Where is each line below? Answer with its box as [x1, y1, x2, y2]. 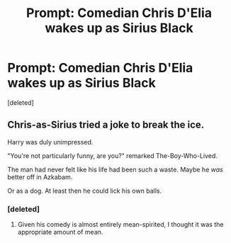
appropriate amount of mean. [17, 228, 103, 237]
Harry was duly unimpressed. [7, 137, 94, 146]
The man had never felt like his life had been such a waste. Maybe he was [7, 165, 223, 174]
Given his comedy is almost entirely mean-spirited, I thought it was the [17, 220, 224, 229]
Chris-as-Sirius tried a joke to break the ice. [7, 119, 205, 131]
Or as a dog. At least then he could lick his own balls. [7, 186, 162, 195]
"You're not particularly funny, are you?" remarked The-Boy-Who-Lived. [7, 151, 218, 160]
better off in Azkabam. [7, 172, 73, 181]
